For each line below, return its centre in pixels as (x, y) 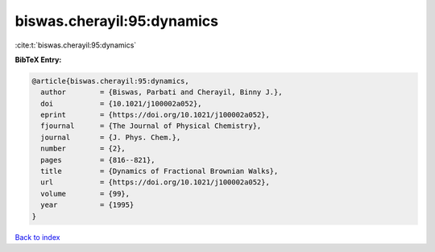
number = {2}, (83, 149)
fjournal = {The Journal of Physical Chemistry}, (151, 126)
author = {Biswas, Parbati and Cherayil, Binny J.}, (162, 92)
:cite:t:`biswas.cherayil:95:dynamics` (76, 45)
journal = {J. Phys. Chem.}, (111, 137)
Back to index (37, 237)
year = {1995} (87, 205)
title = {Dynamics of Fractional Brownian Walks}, (159, 171)
